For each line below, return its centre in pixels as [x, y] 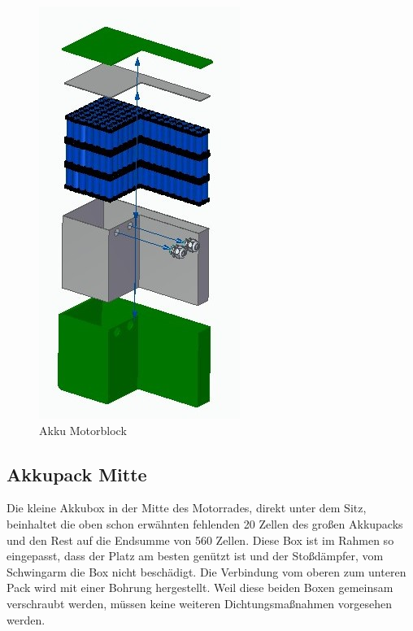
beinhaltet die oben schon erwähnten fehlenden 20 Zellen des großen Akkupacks [205, 523]
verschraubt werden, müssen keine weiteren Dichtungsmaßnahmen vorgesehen [200, 603]
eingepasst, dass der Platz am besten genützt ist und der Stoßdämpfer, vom [195, 556]
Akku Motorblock [83, 430]
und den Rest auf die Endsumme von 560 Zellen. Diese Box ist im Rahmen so [200, 540]
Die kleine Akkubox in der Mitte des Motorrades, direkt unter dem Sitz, [187, 508]
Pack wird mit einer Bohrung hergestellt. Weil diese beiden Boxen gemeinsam [200, 587]
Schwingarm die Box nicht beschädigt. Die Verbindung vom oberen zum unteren [206, 571]
